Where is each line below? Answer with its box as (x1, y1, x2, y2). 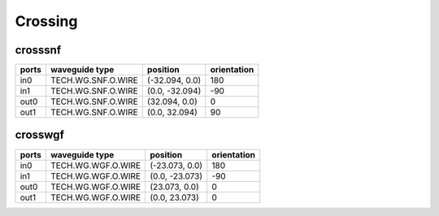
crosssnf (15, 43, 61, 57)
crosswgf (15, 128, 64, 142)
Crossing (15, 12, 78, 30)
